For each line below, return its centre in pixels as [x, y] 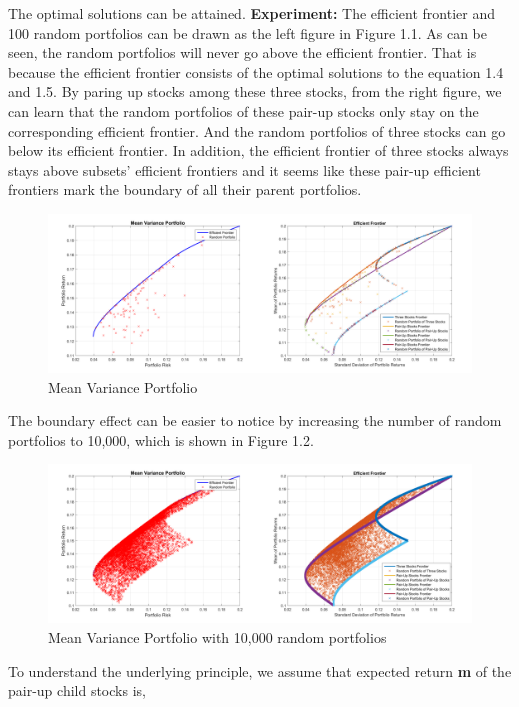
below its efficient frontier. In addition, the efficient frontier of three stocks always [258, 150]
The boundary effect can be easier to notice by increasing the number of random [255, 420]
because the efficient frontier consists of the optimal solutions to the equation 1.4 [256, 71]
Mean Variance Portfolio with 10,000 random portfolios [217, 636]
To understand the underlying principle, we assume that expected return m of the [260, 670]
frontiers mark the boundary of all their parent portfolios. [185, 189]
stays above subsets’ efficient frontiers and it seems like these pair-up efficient [244, 169]
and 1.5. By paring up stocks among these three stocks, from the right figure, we [255, 91]
